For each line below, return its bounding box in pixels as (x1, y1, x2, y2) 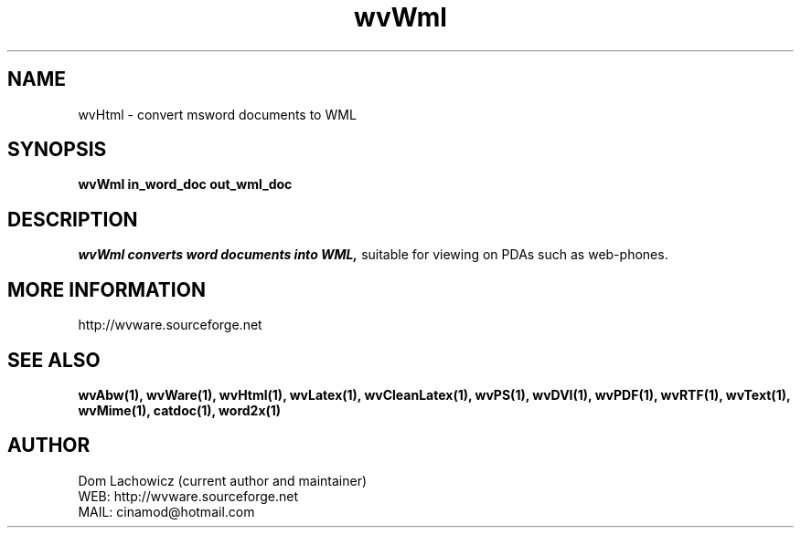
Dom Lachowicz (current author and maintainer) (78, 472, 368, 488)
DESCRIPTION (7, 207, 138, 231)
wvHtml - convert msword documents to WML (78, 106, 357, 122)
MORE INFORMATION (7, 278, 206, 301)
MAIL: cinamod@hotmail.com (78, 503, 255, 519)
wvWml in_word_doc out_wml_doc (78, 176, 293, 193)
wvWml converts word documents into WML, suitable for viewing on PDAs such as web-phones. (78, 247, 668, 263)
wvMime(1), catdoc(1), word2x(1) (78, 402, 282, 418)
